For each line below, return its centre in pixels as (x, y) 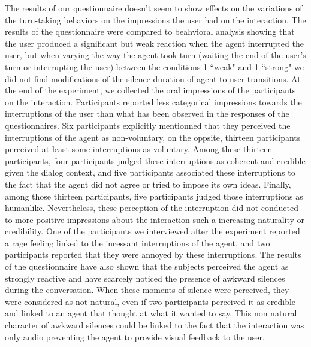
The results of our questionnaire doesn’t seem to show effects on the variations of (154, 8)
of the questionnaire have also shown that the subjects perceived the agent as (147, 266)
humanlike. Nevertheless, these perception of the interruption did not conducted (152, 208)
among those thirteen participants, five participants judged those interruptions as (154, 196)
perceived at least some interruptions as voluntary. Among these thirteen (139, 149)
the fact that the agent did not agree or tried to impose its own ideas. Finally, (148, 184)
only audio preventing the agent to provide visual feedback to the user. (135, 337)
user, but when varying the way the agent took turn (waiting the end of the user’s (155, 55)
